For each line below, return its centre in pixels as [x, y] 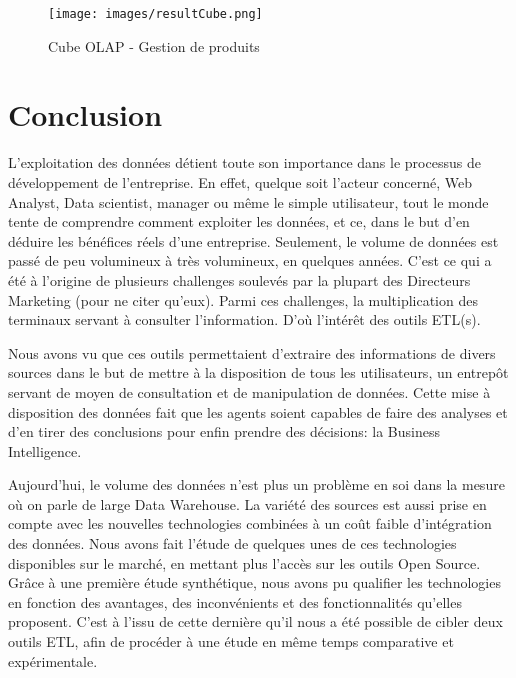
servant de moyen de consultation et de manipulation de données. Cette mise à [249, 391]
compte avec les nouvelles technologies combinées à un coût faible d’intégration [250, 523]
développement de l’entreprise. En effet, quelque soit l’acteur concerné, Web [240, 181]
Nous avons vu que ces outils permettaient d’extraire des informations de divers [252, 352]
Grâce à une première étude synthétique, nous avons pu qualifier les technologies [254, 582]
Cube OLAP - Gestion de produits [154, 45]
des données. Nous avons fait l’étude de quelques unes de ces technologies [232, 543]
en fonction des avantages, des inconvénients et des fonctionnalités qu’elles [235, 601]
